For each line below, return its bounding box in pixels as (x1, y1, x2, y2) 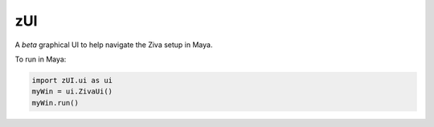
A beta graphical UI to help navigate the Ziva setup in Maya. (14, 40, 213, 50)
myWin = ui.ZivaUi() (31, 87, 113, 96)
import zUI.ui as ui (31, 76, 113, 85)
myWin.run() (31, 98, 80, 107)
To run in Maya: (14, 54, 67, 64)
